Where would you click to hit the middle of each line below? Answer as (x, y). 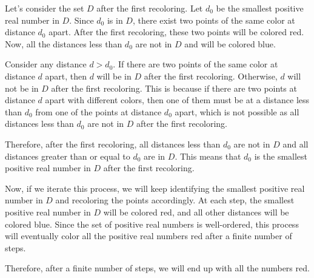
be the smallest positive (260, 8)
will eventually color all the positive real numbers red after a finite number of (149, 236)
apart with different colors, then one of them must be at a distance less (177, 100)
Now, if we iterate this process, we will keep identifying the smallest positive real (155, 188)
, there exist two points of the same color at (214, 20)
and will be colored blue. (230, 43)
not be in (22, 88)
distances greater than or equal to (68, 156)
